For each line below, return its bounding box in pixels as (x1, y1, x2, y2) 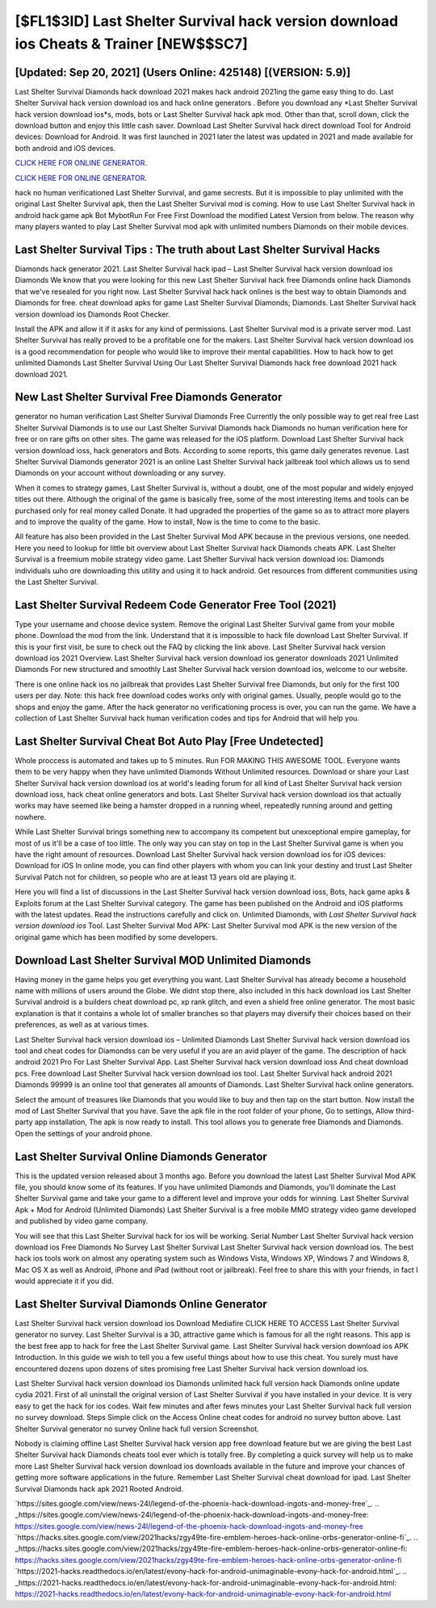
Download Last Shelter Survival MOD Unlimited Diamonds (15, 953, 312, 967)
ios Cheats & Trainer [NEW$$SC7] (15, 35, 248, 52)
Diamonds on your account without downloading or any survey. (15, 468, 226, 478)
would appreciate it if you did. (15, 1276, 114, 1286)
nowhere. (15, 812, 47, 821)
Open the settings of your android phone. (15, 1128, 153, 1138)
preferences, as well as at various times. (15, 1020, 149, 1030)
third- (396, 1106, 415, 1115)
